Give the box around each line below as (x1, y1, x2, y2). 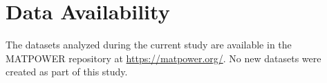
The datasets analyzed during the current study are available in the (6, 37, 292, 52)
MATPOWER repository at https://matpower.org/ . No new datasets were (6, 50, 321, 65)
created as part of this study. (6, 64, 128, 79)
